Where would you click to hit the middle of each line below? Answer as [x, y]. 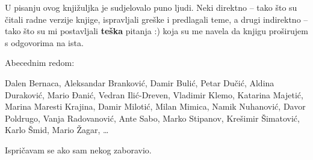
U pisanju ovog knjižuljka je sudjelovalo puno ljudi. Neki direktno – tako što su [151, 7]
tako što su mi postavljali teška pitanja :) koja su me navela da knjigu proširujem [156, 31]
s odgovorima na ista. [44, 42]
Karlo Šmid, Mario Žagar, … [57, 130]
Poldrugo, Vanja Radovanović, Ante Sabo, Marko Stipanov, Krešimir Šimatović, [152, 118]
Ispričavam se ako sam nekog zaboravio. [78, 150]
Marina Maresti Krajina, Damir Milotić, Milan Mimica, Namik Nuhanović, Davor [155, 106]
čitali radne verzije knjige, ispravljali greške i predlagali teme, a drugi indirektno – [156, 19]
